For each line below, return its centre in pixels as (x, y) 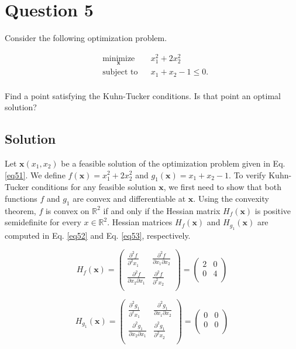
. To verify (247, 174)
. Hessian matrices (140, 222)
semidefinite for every (43, 222)
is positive (273, 210)
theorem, (20, 210)
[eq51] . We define (35, 174)
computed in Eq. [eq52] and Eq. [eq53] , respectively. (98, 235)
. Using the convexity (231, 198)
